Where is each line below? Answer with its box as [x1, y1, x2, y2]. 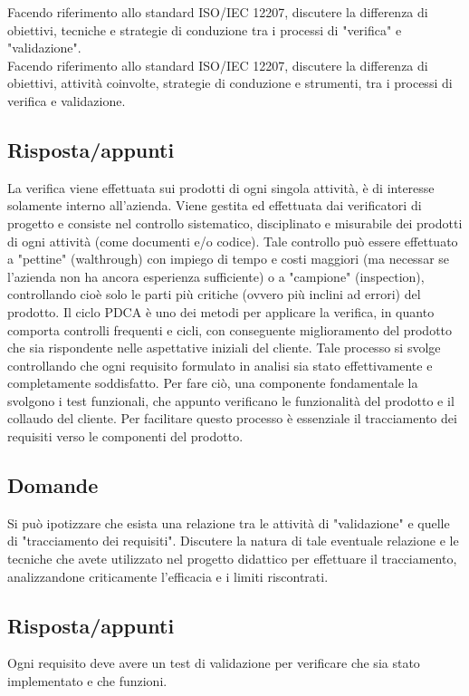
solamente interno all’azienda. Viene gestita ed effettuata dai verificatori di [7, 196, 422, 215]
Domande [7, 471, 99, 499]
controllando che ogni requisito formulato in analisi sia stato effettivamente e [7, 355, 433, 374]
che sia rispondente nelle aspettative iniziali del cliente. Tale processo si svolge [7, 338, 441, 357]
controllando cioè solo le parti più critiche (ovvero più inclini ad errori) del [7, 285, 421, 304]
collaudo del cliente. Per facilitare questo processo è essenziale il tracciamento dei [7, 409, 457, 428]
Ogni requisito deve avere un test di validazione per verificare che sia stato [7, 653, 420, 672]
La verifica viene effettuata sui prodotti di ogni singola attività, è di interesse [7, 178, 435, 197]
